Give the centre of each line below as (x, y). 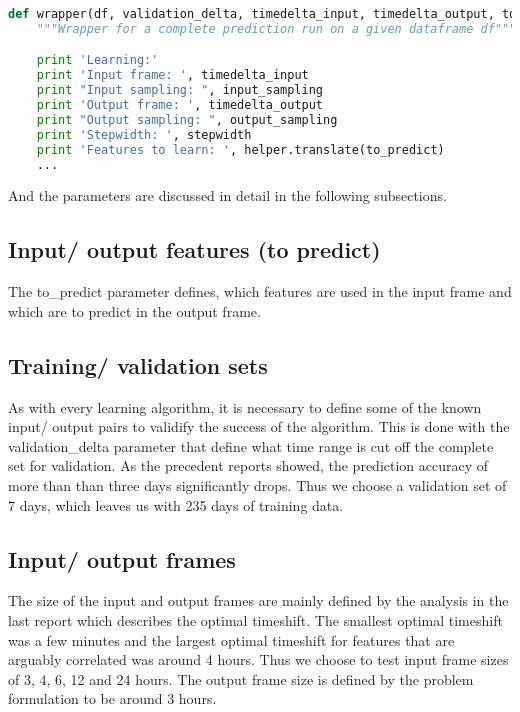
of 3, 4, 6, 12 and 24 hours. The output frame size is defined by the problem (241, 678)
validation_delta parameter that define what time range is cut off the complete (251, 445)
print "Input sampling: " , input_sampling (180, 90)
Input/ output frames (122, 558)
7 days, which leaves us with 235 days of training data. (176, 504)
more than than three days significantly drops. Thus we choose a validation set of (257, 484)
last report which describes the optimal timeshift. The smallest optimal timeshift (255, 619)
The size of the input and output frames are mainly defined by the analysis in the (258, 600)
